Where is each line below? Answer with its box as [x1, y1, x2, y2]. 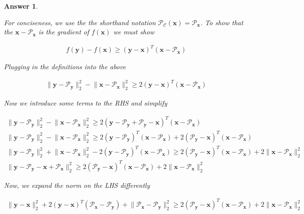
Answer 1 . [4, 1, 38, 11]
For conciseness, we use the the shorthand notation [4, 17, 156, 27]
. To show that [200, 17, 243, 27]
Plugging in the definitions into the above [4, 61, 126, 72]
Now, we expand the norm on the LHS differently [4, 180, 150, 190]
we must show [113, 27, 154, 37]
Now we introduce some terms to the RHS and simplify [4, 98, 168, 108]
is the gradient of [38, 27, 89, 37]
